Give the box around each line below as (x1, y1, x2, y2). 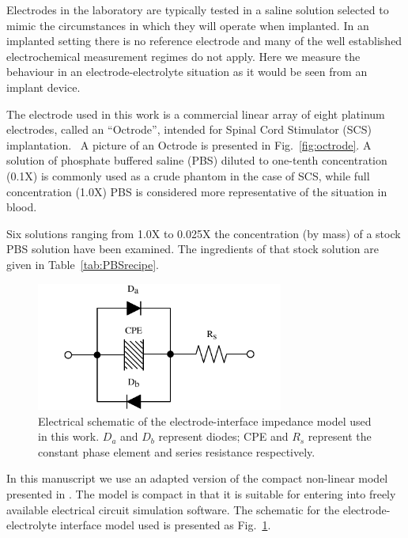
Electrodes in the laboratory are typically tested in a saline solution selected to (6, 2, 389, 17)
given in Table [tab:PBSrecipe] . (6, 256, 159, 272)
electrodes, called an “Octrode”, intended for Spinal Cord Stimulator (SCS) (6, 121, 372, 138)
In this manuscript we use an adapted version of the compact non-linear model (6, 470, 388, 487)
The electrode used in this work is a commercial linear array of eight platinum (6, 105, 385, 122)
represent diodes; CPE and (158, 428, 289, 445)
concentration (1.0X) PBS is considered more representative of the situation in (6, 183, 387, 199)
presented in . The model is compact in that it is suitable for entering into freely (6, 485, 396, 502)
